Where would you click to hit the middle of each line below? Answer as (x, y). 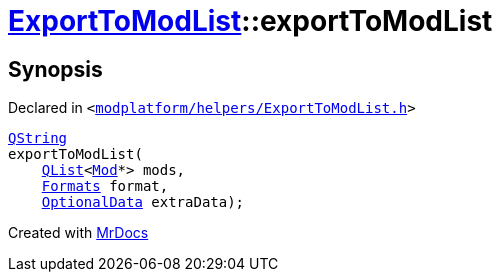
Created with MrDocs (78, 233)
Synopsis (55, 69)
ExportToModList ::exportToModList (250, 21)
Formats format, (105, 186)
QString (38, 138)
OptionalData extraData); (143, 202)
